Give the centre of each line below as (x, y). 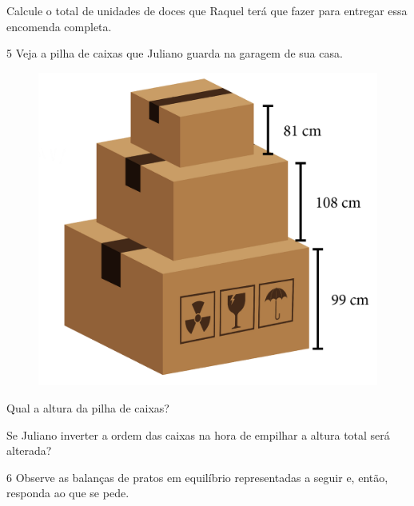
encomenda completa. (59, 26)
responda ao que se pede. (68, 493)
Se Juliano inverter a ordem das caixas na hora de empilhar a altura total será (198, 434)
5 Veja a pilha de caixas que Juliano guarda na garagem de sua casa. (175, 53)
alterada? (29, 450)
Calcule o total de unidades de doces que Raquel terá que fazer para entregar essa (207, 10)
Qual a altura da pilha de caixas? (88, 408)
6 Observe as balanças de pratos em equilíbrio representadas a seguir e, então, (197, 477)
